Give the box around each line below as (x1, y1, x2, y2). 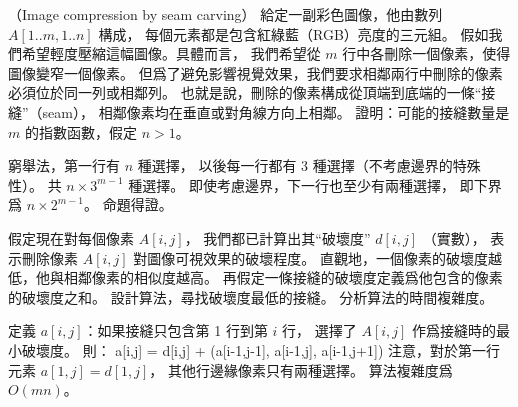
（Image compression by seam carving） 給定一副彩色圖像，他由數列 (8, 4, 443, 24)
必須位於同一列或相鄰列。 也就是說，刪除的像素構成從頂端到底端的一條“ (8, 82, 482, 103)
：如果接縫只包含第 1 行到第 (83, 320, 268, 341)
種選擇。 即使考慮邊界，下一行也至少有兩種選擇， (128, 174, 455, 195)
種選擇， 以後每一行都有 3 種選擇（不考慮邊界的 (137, 155, 453, 176)
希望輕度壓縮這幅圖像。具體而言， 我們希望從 (21, 43, 321, 64)
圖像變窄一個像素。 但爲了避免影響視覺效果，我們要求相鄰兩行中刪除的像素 (8, 62, 503, 83)
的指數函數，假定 (24, 121, 137, 142)
